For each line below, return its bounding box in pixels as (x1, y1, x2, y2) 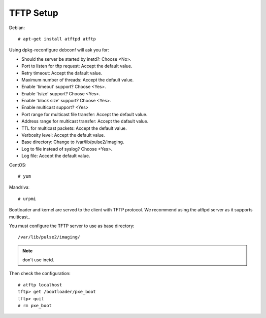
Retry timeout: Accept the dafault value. (21, 70, 102, 76)
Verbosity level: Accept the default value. (21, 132, 105, 138)
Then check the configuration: (9, 271, 71, 277)
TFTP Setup (9, 7, 59, 18)
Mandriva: (9, 184, 30, 190)
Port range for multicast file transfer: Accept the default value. (21, 111, 148, 117)
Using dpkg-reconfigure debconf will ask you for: (9, 47, 109, 53)
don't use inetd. (22, 257, 54, 263)
